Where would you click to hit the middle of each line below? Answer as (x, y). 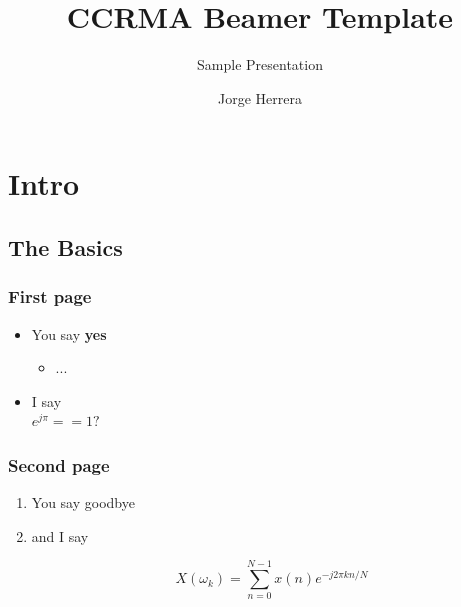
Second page (59, 464)
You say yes (69, 333)
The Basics (65, 246)
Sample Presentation (260, 64)
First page (50, 296)
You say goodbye (83, 502)
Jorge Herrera (260, 97)
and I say (60, 535)
